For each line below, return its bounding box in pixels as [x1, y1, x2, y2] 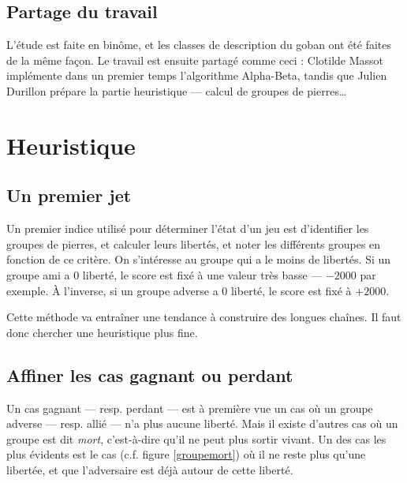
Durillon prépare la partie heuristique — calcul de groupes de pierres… [6, 82, 347, 99]
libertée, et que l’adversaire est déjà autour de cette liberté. [6, 461, 293, 477]
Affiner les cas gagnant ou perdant [6, 362, 293, 387]
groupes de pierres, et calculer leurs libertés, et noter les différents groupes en [6, 235, 381, 252]
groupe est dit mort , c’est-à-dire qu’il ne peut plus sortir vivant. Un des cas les [6, 430, 386, 447]
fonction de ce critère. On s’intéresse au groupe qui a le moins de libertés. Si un [6, 251, 391, 268]
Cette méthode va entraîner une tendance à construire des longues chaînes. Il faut [6, 309, 401, 325]
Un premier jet [6, 183, 132, 208]
